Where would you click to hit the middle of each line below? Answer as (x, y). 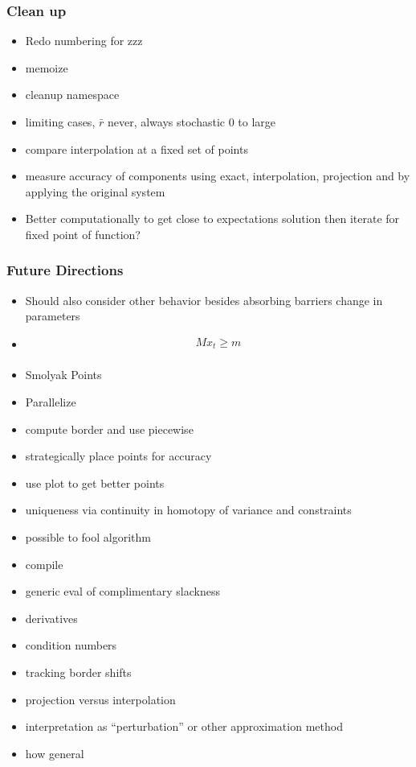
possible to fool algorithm (88, 537)
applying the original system (95, 191)
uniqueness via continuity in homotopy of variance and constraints (188, 510)
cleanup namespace (72, 95)
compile (44, 564)
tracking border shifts (78, 672)
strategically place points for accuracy (118, 456)
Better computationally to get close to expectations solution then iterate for (212, 219)
